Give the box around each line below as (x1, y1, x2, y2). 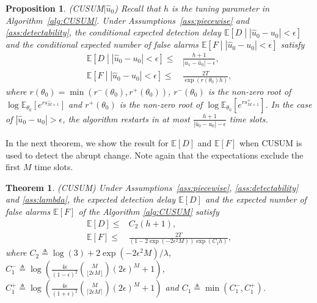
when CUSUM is (239, 137, 302, 149)
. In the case (265, 97, 312, 110)
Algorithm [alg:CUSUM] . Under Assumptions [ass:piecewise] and (5, 13, 250, 26)
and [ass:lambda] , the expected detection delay (5, 193, 176, 206)
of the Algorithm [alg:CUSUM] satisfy (78, 204, 219, 217)
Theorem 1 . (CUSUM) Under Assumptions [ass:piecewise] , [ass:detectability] (5, 181, 299, 193)
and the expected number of (205, 193, 307, 206)
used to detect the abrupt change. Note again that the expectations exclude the (5, 148, 304, 161)
